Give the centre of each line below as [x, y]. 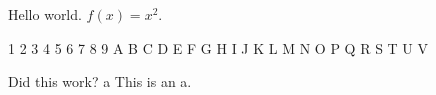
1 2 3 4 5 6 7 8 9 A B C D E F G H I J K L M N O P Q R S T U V [218, 47]
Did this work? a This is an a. [100, 81]
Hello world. [45, 14]
